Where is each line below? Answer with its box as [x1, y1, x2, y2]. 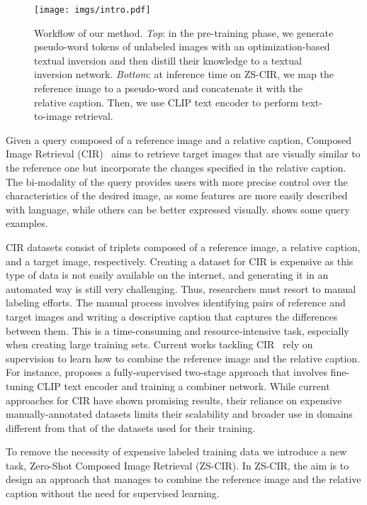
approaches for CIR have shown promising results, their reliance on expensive [6, 392, 342, 407]
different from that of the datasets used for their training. [6, 420, 256, 435]
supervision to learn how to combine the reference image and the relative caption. [6, 350, 361, 365]
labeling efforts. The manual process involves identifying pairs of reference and [6, 295, 346, 310]
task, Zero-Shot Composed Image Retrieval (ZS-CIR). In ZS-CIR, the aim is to [6, 457, 349, 472]
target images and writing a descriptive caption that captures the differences [6, 309, 338, 323]
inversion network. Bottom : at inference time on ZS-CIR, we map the [34, 67, 334, 82]
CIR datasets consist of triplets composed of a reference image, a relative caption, [6, 239, 361, 254]
